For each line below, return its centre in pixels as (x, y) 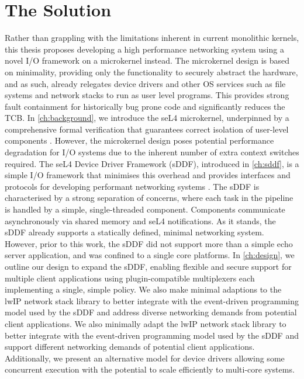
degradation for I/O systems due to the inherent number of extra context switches (152, 152)
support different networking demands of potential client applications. (130, 347)
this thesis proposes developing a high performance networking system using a (144, 49)
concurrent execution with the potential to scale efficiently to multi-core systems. (150, 369)
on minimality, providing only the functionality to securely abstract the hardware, (151, 72)
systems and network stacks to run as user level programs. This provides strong (147, 95)
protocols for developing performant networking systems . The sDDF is (132, 186)
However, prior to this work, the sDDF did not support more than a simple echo (149, 243)
